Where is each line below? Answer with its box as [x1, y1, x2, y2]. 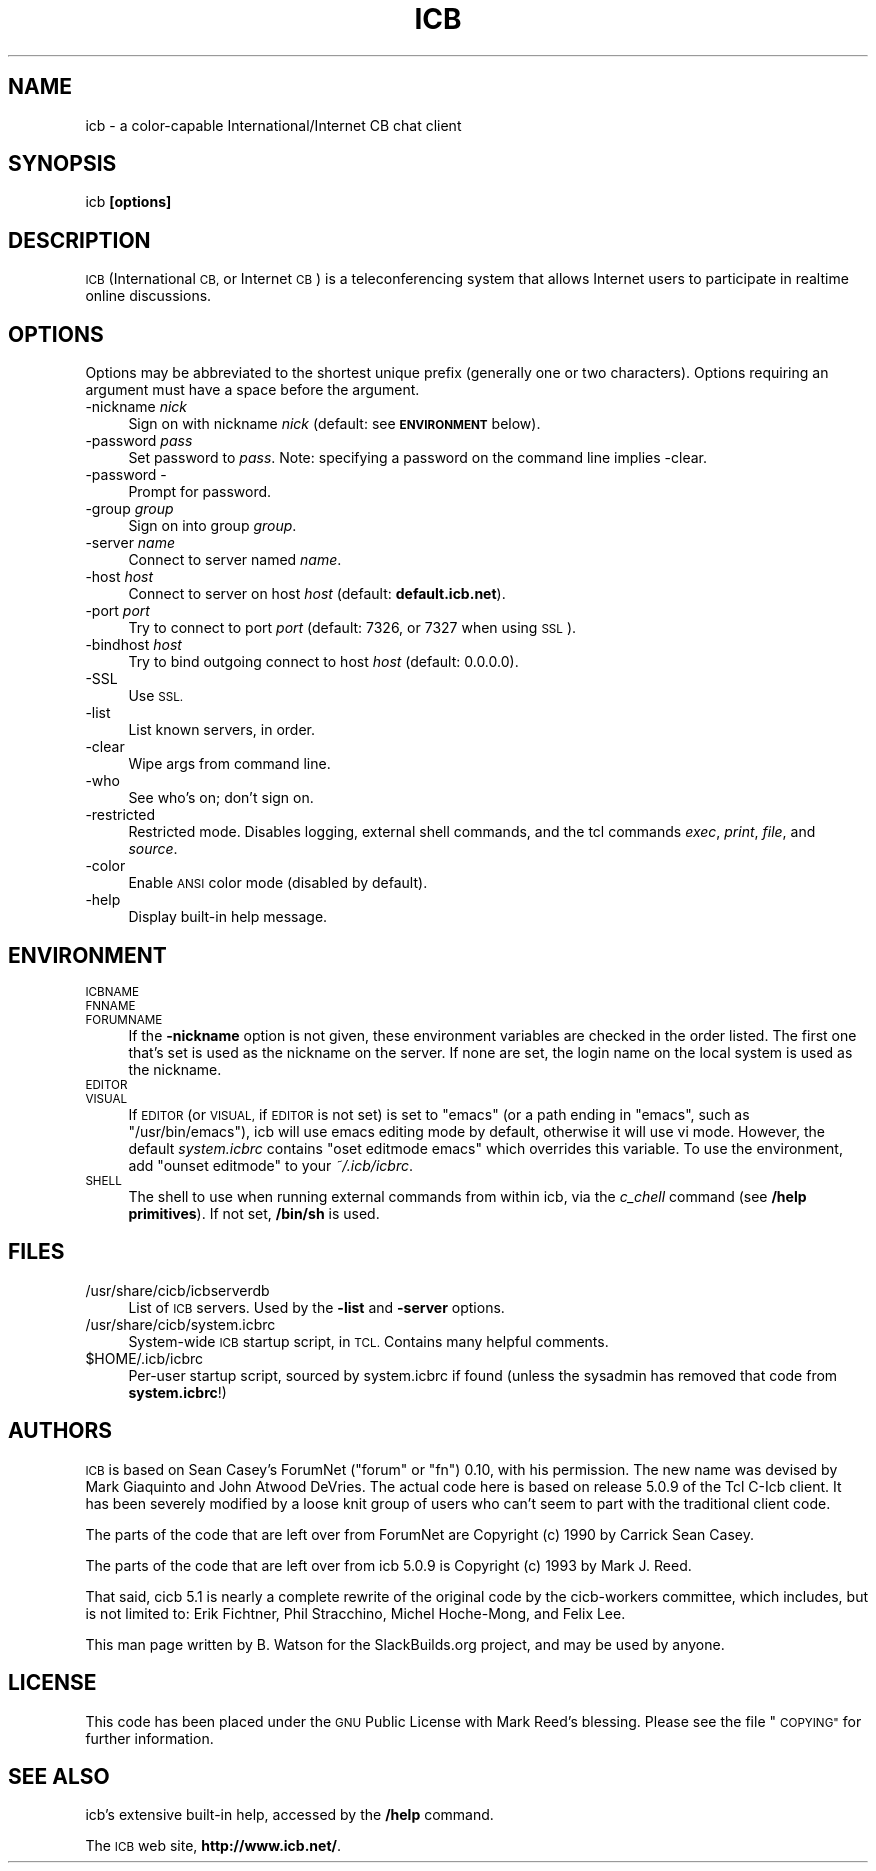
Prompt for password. [128, 483, 272, 501]
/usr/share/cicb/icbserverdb [85, 1281, 270, 1299]
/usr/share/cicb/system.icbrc [85, 1315, 276, 1333]
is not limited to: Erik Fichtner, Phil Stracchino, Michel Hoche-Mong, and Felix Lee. [85, 1604, 626, 1622]
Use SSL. [128, 687, 184, 705]
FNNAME [85, 998, 136, 1013]
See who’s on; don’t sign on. [128, 789, 314, 807]
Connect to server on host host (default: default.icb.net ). [128, 585, 506, 603]
